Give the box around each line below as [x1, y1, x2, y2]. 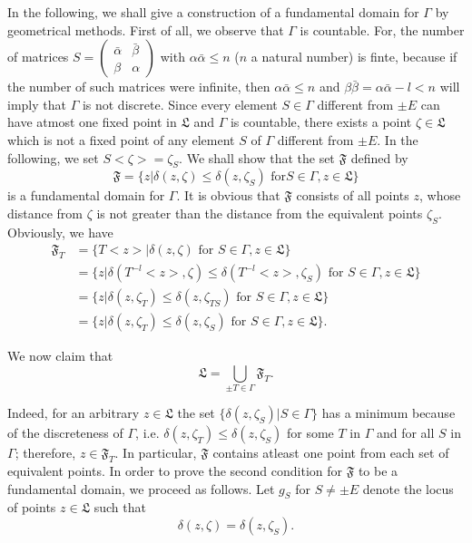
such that [93, 498, 146, 517]
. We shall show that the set [179, 148, 335, 167]
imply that [7, 94, 66, 113]
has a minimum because [321, 403, 456, 422]
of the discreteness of [7, 423, 123, 442]
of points [7, 498, 56, 517]
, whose [419, 186, 461, 205]
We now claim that [7, 346, 113, 365]
